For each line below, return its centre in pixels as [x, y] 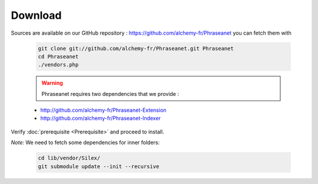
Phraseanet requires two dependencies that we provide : [110, 93]
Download [36, 15]
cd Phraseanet [58, 56]
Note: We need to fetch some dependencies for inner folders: [85, 143]
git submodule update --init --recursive [99, 166]
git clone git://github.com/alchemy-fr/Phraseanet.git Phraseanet [136, 48]
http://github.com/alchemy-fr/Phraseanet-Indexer [101, 118]
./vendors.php [58, 65]
